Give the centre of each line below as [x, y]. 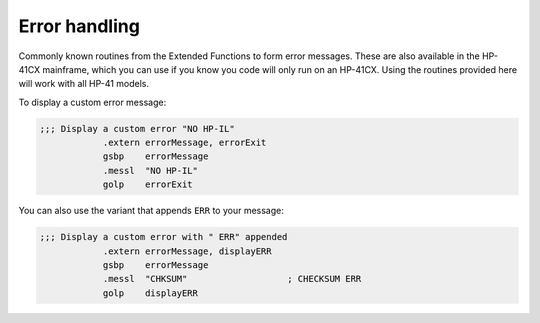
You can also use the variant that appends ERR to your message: [151, 211]
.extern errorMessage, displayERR [187, 251]
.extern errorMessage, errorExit [184, 143]
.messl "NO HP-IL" [150, 170]
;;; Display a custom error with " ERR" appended [163, 237]
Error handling [79, 26]
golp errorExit [148, 184]
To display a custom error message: [92, 102]
